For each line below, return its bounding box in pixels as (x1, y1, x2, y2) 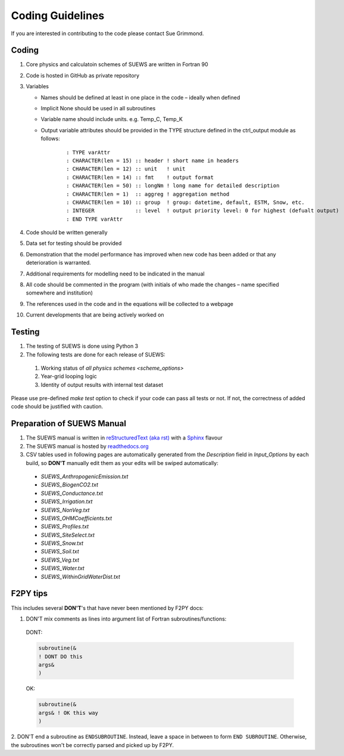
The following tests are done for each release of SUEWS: (26, 351, 166, 358)
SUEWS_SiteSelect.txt (40, 531, 95, 538)
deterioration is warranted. (26, 259, 92, 267)
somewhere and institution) (26, 289, 93, 296)
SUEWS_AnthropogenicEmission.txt (40, 473, 129, 480)
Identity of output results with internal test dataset (40, 381, 164, 388)
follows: (40, 135, 60, 142)
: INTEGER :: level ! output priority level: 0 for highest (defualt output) (66, 207, 339, 214)
